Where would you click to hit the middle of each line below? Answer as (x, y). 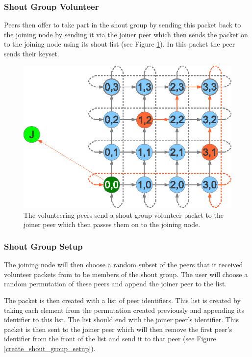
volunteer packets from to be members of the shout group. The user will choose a (126, 274)
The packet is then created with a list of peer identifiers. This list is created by (122, 300)
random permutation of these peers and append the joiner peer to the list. (115, 284)
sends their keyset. (32, 53)
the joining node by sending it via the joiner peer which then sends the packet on (126, 34)
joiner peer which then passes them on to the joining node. (112, 224)
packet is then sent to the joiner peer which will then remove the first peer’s (118, 329)
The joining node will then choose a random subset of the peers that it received (124, 265)
